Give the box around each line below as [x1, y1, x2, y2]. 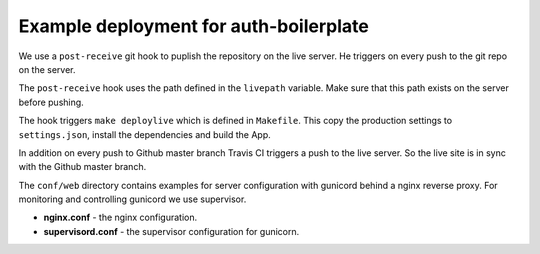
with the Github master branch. [18, 161, 147, 173]
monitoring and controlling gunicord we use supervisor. [18, 193, 247, 205]
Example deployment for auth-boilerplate [18, 15, 369, 37]
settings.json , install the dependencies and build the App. [18, 128, 271, 140]
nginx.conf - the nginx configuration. [43, 211, 198, 224]
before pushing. [18, 96, 84, 108]
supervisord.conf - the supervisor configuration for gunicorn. [43, 225, 300, 237]
